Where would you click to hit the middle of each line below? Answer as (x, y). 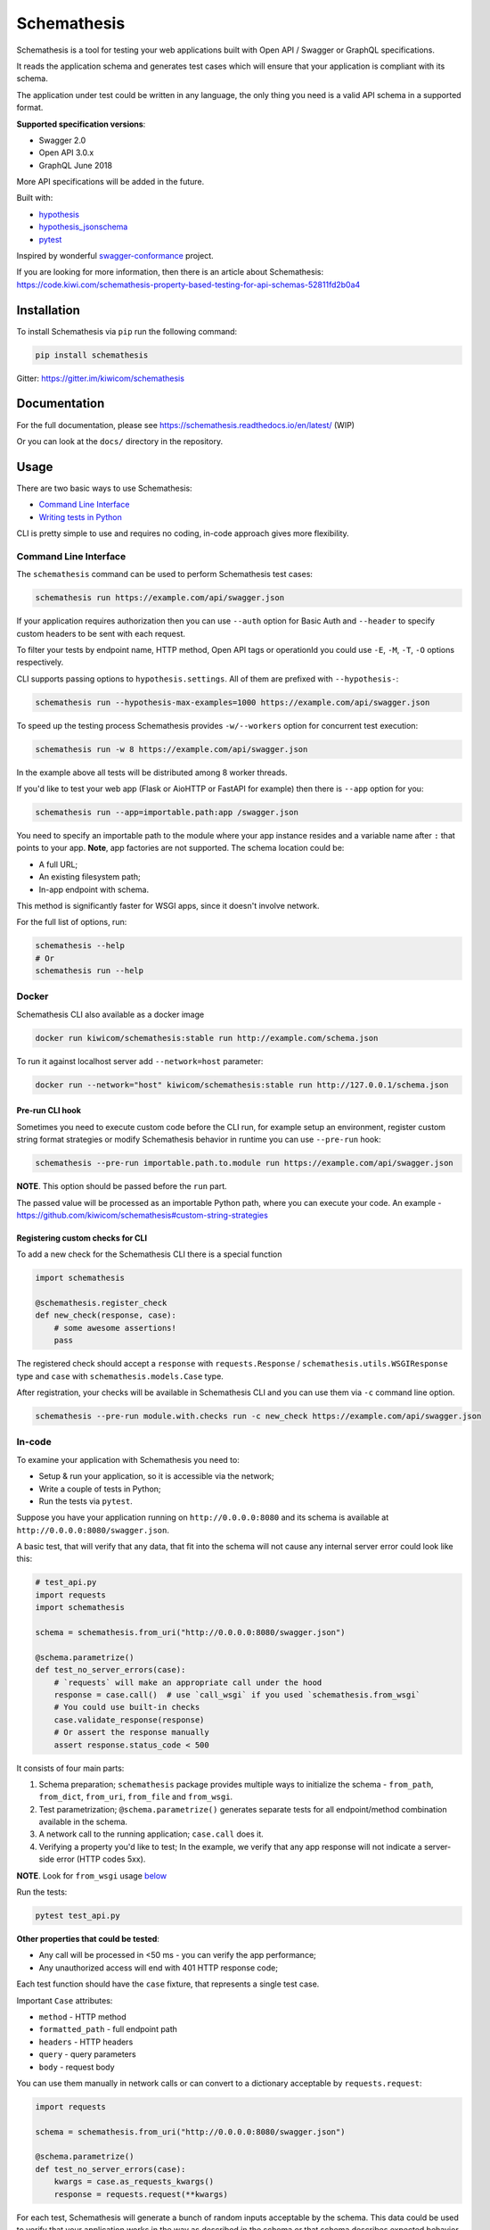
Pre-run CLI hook (49, 1111)
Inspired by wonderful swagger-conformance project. (115, 256)
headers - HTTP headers (86, 2042)
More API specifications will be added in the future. (110, 182)
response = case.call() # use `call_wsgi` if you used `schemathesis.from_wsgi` (237, 1694)
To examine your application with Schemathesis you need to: (128, 1459)
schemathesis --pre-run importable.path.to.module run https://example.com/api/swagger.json (244, 1163)
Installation (48, 310)
